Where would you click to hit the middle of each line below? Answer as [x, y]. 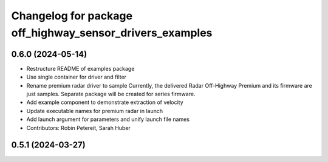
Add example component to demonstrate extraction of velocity [105, 102]
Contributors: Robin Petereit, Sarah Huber [78, 128]
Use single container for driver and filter [77, 77]
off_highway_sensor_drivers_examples [112, 33]
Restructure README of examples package [80, 68]
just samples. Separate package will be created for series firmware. [111, 94]
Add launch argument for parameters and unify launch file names [108, 119]
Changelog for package [72, 16]
